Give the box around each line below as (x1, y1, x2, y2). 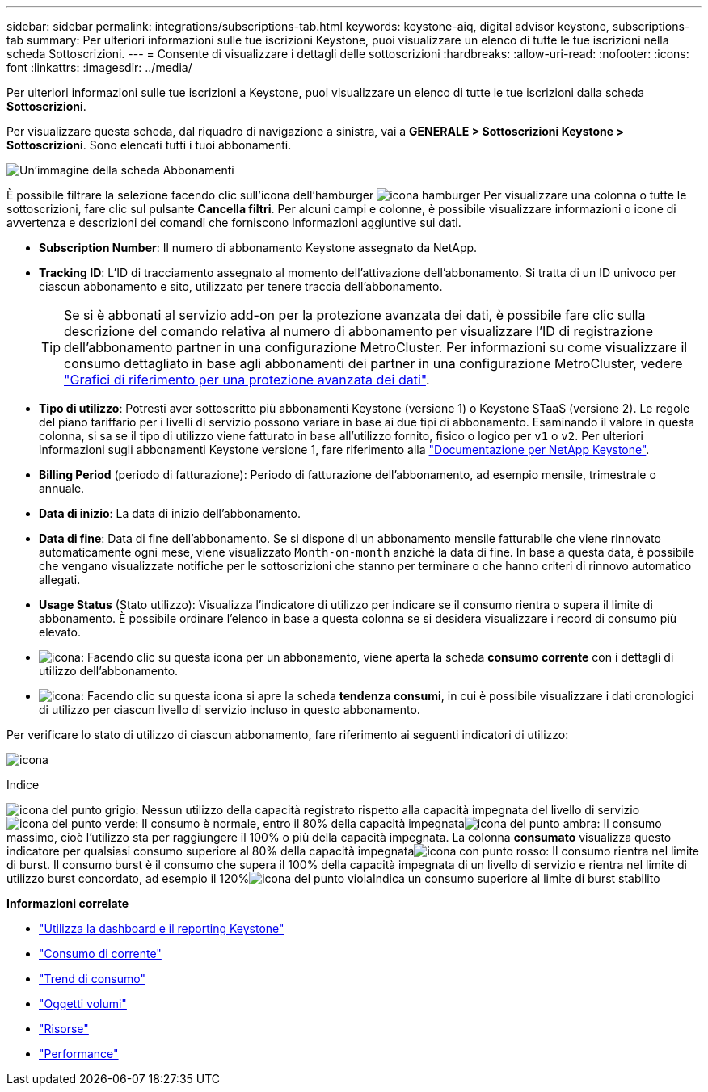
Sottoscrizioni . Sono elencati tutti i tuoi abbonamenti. (6, 138, 292, 152)
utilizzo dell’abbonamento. (39, 664, 179, 678)
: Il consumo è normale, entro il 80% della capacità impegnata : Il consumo (135, 817, 662, 830)
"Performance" (39, 1047, 119, 1060)
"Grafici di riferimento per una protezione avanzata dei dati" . (64, 372, 430, 388)
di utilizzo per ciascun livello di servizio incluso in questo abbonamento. (39, 703, 420, 716)
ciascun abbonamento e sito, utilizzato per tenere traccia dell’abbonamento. (39, 279, 443, 293)
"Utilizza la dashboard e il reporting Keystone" (39, 922, 284, 935)
